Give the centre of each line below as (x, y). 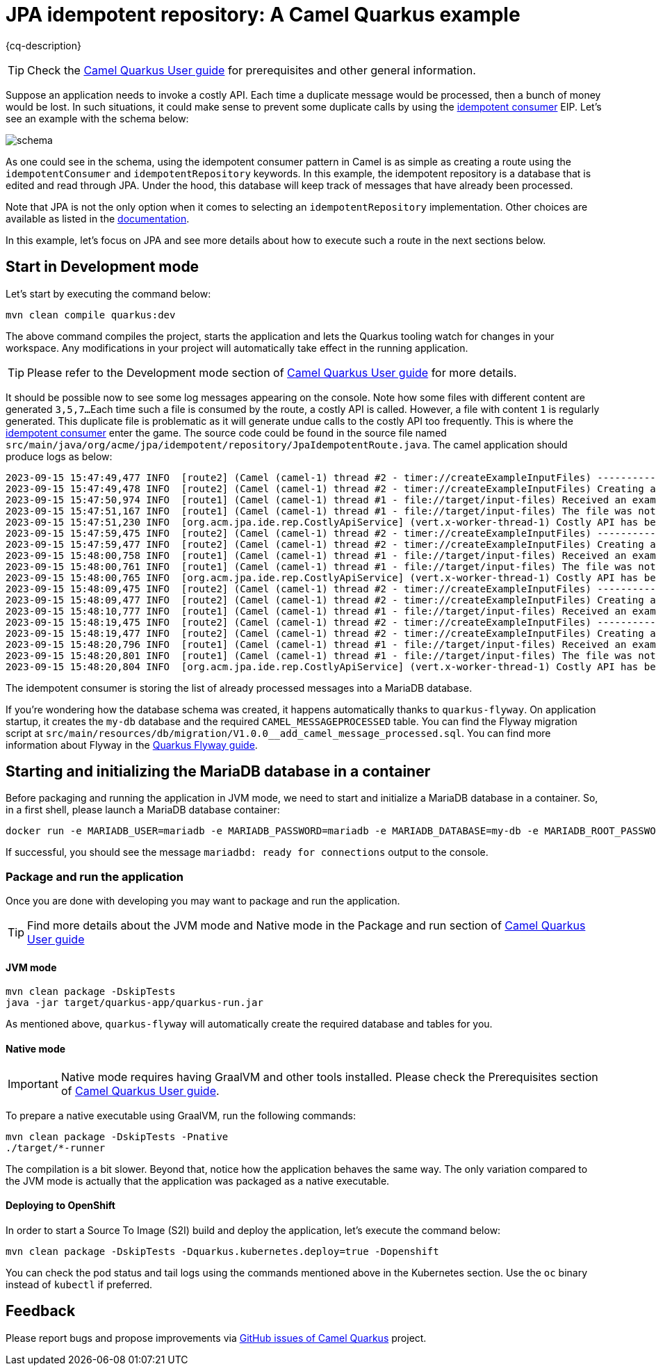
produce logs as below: (59, 456)
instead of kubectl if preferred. (79, 1284)
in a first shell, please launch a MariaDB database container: (143, 810)
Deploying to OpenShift (60, 1206)
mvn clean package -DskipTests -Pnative (117, 1136)
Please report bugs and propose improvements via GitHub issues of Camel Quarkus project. (216, 1338)
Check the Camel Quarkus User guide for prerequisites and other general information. (252, 70)
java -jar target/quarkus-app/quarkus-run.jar (134, 1003)
